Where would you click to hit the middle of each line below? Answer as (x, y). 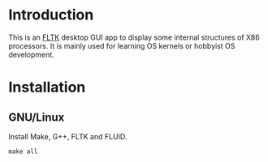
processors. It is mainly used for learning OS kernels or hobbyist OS (122, 45)
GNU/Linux (37, 117)
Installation (47, 87)
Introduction (51, 15)
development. (31, 54)
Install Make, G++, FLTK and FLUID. (68, 136)
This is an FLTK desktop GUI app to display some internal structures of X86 (134, 37)
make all (23, 151)
